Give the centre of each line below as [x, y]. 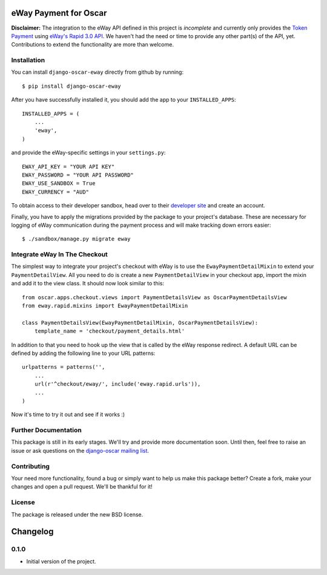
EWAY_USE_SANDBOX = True [59, 184]
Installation [28, 60]
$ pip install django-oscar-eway [71, 86]
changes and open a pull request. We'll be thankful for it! [82, 487]
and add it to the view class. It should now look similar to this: [88, 284]
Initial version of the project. [61, 561]
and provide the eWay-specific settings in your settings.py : [88, 153]
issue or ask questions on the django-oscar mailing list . [80, 450]
